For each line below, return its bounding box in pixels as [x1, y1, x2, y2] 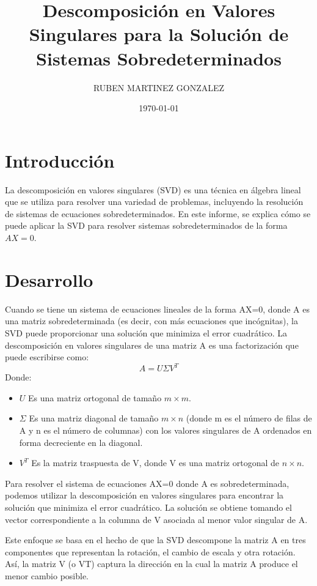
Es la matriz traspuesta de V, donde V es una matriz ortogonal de [31, 456, 280, 469]
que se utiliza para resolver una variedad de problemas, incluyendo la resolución [5, 195, 304, 208]
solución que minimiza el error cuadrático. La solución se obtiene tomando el [5, 500, 292, 513]
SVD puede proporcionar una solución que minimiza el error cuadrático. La [5, 326, 287, 339]
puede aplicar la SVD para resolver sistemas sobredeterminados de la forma [5, 219, 288, 232]
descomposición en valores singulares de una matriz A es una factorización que [5, 338, 299, 351]
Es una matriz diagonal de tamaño [29, 412, 159, 425]
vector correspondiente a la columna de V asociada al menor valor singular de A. [5, 513, 308, 525]
